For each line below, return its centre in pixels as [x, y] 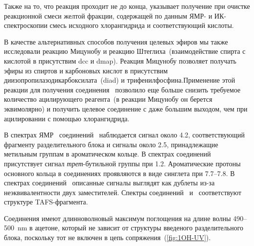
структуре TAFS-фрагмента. [46, 202]
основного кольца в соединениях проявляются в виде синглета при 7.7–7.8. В [119, 173]
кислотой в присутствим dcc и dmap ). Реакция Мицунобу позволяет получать [120, 60]
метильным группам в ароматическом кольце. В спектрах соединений [107, 154]
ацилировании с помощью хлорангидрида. [67, 118]
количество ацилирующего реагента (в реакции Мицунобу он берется [108, 99]
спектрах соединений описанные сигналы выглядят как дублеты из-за [109, 183]
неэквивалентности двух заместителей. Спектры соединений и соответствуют [123, 192]
